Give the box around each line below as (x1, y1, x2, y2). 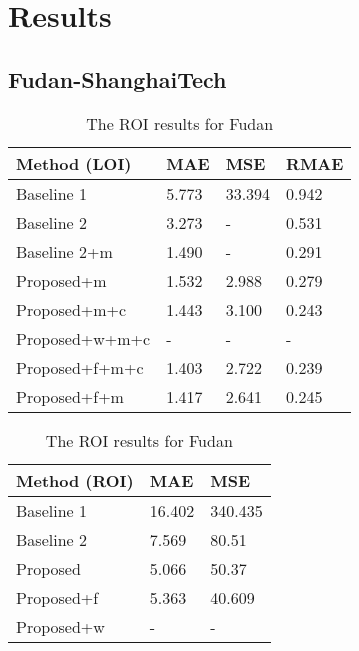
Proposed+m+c (16, 297, 127, 321)
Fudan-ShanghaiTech (8, 63, 227, 94)
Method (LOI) (16, 151, 132, 175)
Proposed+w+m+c (16, 326, 151, 350)
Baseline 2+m (16, 239, 113, 263)
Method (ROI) (16, 468, 134, 492)
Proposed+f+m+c (16, 355, 144, 379)
